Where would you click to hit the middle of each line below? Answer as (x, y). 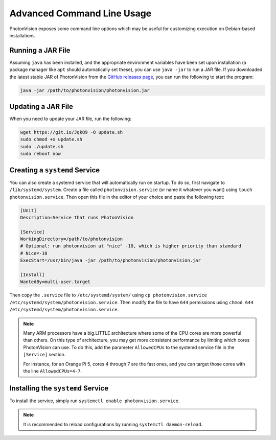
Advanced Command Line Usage (80, 13)
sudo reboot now (41, 154)
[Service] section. (44, 355)
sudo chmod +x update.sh (51, 140)
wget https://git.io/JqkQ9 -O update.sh (71, 132)
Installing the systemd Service (59, 388)
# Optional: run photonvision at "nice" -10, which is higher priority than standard (131, 246)
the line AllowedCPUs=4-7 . (52, 371)
